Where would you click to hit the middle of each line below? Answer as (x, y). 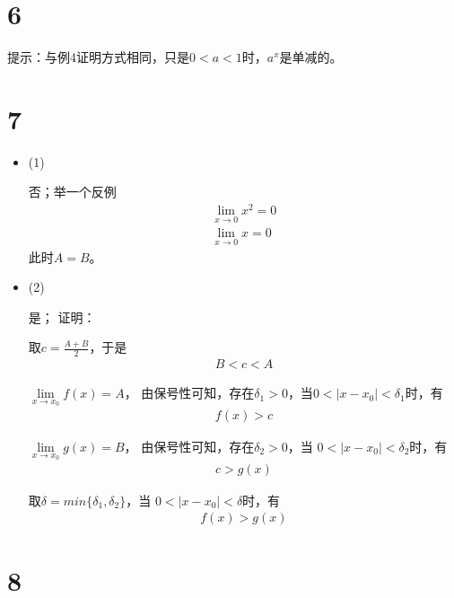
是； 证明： (62, 317)
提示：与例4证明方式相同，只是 (98, 57)
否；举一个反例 (72, 192)
